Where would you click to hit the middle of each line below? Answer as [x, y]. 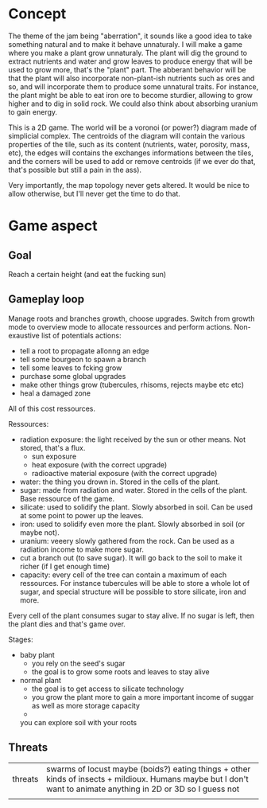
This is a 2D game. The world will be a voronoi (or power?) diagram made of [133, 127]
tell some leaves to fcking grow [71, 368]
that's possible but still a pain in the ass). [75, 170]
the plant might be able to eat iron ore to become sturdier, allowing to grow [130, 95]
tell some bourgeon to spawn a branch [83, 359]
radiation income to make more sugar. [82, 549]
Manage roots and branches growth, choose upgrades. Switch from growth [132, 318]
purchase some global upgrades [73, 376]
